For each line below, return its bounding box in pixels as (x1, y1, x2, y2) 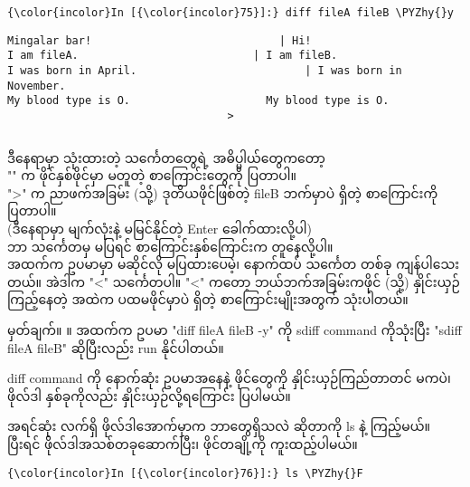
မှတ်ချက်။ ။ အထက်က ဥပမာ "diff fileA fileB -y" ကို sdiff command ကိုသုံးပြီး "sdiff (7, 320, 462, 339)
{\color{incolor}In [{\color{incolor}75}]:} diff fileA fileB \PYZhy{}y (7, 6, 454, 19)
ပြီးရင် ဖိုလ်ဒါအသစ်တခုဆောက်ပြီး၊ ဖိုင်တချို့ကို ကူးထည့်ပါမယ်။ (7, 434, 358, 453)
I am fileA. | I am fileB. (7, 49, 338, 62)
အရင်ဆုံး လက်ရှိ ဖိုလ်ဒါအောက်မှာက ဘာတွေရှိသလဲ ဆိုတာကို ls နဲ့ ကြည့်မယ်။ (7, 416, 430, 435)
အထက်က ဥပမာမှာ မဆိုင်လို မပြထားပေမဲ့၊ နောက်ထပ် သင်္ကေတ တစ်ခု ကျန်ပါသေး (7, 254, 460, 273)
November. (7, 79, 66, 92)
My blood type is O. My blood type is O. (7, 94, 390, 108)
